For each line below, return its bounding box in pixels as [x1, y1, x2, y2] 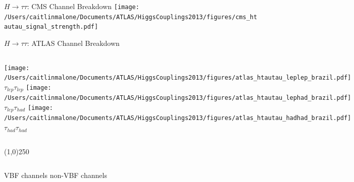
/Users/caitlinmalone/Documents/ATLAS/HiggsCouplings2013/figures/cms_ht [4, 13, 258, 21]
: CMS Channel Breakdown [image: [27, 1, 139, 11]
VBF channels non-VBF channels [4, 170, 107, 180]
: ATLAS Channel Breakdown [27, 37, 120, 48]
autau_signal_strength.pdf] [4, 23, 98, 31]
